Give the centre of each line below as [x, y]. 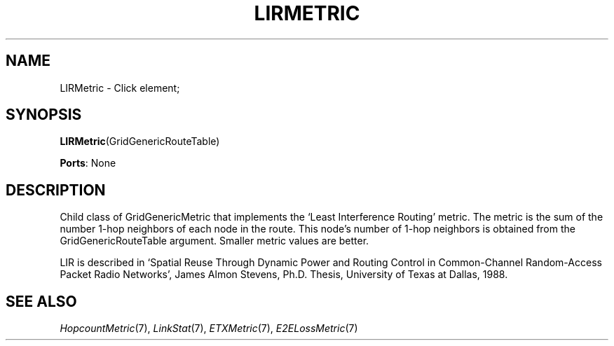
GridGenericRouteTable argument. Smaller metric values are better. [214, 241]
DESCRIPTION [56, 190]
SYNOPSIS [44, 115]
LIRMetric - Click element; [120, 88]
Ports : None [88, 163]
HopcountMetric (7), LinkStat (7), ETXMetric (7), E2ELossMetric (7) [209, 328]
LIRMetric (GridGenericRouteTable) [140, 141]
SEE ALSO [41, 301]
